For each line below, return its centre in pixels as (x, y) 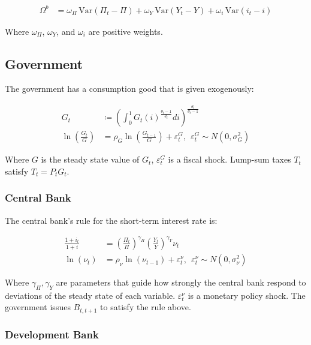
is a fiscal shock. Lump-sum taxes (230, 159)
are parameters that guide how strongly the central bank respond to (181, 282)
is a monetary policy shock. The (247, 295)
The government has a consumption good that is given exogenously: (129, 88)
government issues (38, 307)
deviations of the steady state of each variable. (90, 295)
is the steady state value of (90, 159)
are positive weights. (126, 31)
